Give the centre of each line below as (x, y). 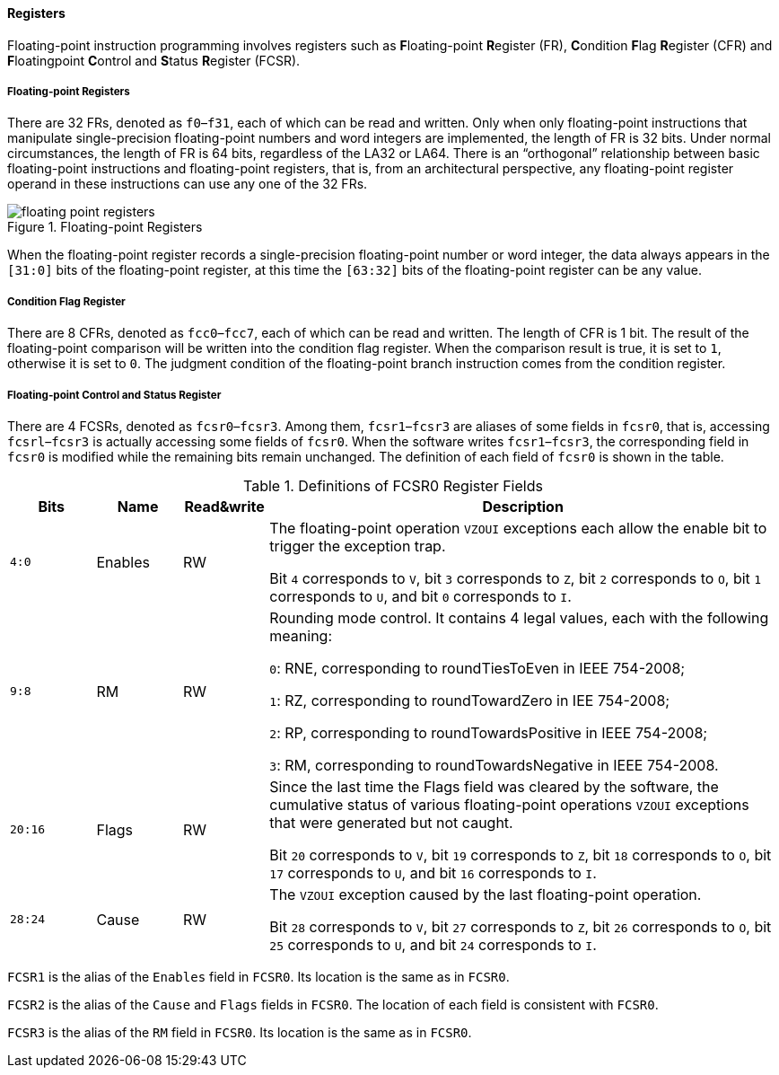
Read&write (224, 506)
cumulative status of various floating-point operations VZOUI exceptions (509, 804)
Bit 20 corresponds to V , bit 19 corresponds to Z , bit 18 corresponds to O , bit (521, 855)
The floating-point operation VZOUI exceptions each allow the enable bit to (518, 528)
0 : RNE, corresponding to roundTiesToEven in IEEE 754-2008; (477, 668)
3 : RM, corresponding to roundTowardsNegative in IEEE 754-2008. (494, 765)
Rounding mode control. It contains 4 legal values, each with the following (519, 617)
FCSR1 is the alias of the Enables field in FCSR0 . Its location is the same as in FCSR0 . (258, 976)
